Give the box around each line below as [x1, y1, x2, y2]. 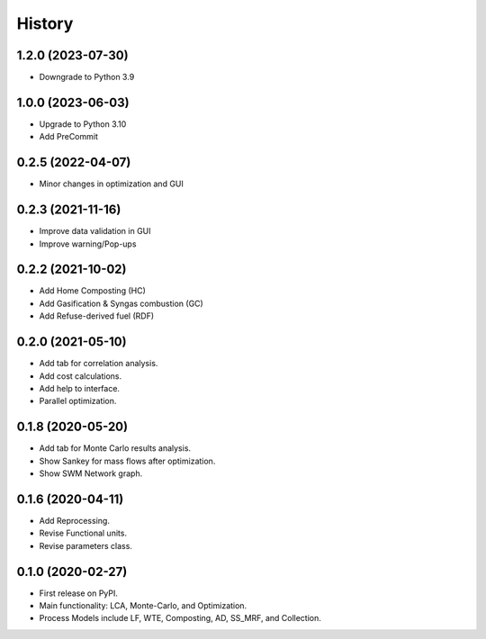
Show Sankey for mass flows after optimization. [39, 455, 216, 466]
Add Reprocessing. [39, 515, 110, 526]
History [16, 13, 74, 33]
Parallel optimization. [39, 396, 117, 407]
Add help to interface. [39, 382, 121, 393]
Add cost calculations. [39, 370, 122, 382]
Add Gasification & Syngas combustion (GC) [39, 298, 204, 309]
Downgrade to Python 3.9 [39, 72, 135, 83]
